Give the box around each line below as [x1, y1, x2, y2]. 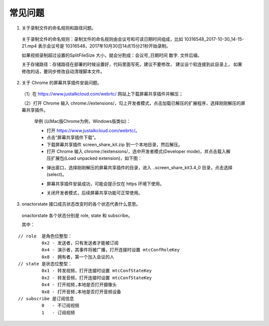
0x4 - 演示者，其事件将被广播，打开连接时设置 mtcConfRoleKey [41, 247, 180, 253]
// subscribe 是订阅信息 [18, 296, 74, 302]
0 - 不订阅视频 [41, 303, 80, 309]
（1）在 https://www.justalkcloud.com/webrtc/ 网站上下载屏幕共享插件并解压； [21, 91, 184, 97]
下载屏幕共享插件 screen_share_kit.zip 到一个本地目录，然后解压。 [46, 141, 183, 147]
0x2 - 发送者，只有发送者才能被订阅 [41, 240, 119, 246]
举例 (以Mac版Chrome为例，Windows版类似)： [34, 118, 132, 124]
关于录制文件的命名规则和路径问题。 [21, 25, 96, 31]
